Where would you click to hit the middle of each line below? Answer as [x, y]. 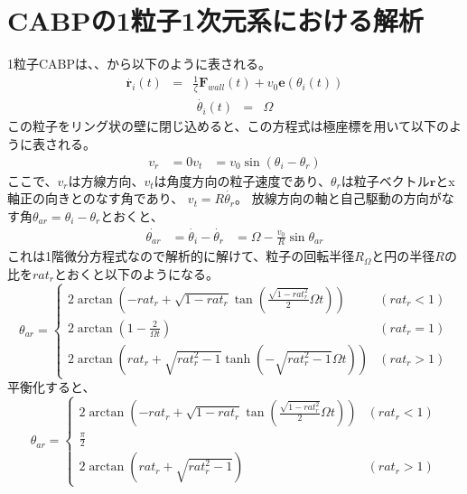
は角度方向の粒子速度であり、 [242, 180]
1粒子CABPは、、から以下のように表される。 [140, 64]
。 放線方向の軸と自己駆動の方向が [338, 198]
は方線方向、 [106, 180]
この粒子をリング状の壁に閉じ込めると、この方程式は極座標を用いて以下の [229, 126]
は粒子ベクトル [385, 180]
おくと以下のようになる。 [142, 274]
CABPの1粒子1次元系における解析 [215, 20]
